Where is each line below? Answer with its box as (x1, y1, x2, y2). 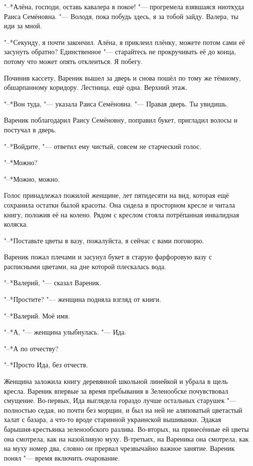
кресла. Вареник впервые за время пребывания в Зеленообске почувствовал (4, 385, 229, 396)
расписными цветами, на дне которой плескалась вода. (4, 261, 167, 271)
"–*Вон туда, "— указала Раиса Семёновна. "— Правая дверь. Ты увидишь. (4, 98, 228, 108)
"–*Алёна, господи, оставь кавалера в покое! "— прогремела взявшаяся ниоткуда (4, 1, 244, 11)
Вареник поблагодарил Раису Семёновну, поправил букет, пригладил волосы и (4, 115, 238, 125)
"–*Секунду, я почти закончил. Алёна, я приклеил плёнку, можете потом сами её (4, 37, 245, 47)
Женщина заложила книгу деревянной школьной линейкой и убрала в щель (4, 376, 228, 386)
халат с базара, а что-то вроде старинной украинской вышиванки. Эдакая (4, 414, 221, 424)
